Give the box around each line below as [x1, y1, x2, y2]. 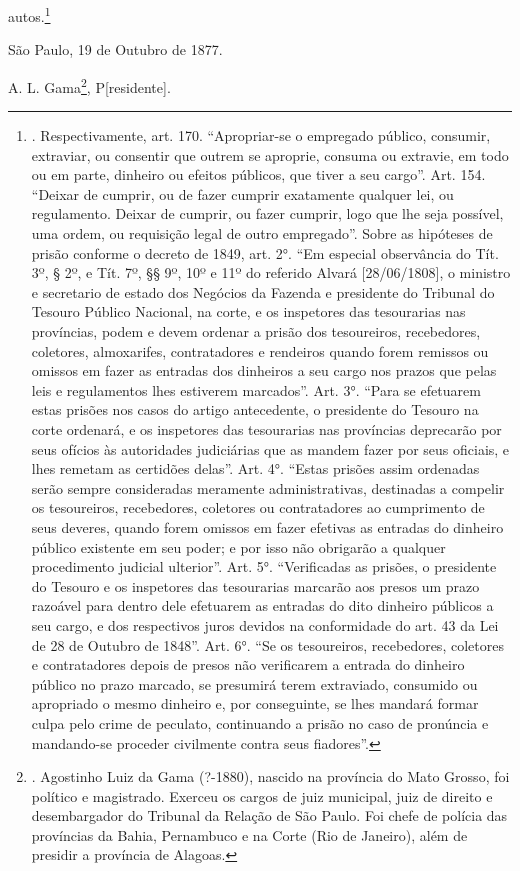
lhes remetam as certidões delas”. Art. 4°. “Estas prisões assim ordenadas [31, 458, 480, 479]
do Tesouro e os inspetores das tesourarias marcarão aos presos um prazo [31, 575, 480, 596]
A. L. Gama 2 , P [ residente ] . [8, 73, 171, 97]
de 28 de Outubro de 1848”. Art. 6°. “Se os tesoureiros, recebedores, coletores [31, 634, 504, 655]
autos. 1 [8, 3, 51, 26]
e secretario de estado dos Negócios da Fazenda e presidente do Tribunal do [31, 281, 495, 302]
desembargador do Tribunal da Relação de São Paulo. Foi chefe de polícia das [31, 805, 508, 826]
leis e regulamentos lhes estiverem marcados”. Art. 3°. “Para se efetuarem [31, 379, 481, 400]
